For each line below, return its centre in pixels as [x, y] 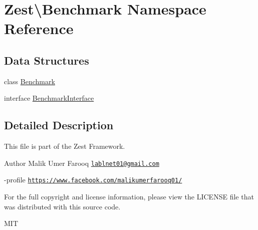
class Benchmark [30, 81]
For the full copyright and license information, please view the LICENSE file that [129, 197]
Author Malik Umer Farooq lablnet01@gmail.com [82, 163]
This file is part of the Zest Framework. [65, 146]
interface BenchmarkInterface [49, 98]
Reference [39, 28]
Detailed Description [59, 125]
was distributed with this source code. [62, 206]
